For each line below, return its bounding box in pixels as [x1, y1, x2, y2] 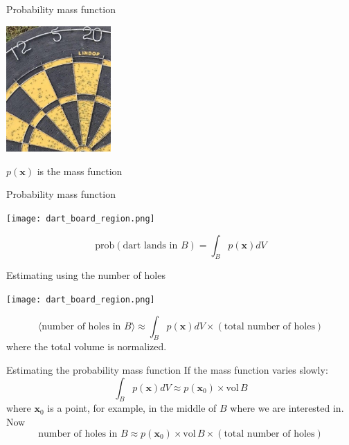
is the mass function [37, 163, 123, 178]
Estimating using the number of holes [6, 268, 165, 282]
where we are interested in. [230, 401, 344, 415]
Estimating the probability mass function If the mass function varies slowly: [6, 363, 328, 376]
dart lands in [123, 240, 178, 251]
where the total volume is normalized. [6, 339, 167, 354]
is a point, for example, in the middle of [47, 401, 217, 415]
